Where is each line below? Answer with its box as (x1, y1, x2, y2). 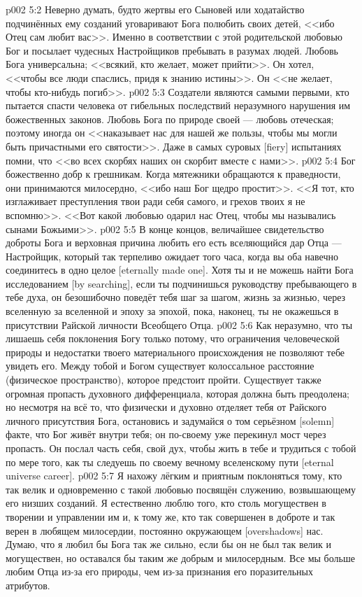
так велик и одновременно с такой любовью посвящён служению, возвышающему (6, 482, 356, 496)
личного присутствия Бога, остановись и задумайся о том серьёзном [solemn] (6, 413, 335, 428)
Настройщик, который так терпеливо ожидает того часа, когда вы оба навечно (6, 248, 338, 263)
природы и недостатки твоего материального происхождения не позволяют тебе (6, 344, 345, 359)
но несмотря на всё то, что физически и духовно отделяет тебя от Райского (6, 400, 326, 414)
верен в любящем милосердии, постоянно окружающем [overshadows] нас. (6, 523, 324, 538)
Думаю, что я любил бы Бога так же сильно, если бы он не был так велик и (6, 537, 332, 552)
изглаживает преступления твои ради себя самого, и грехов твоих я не (6, 194, 305, 209)
